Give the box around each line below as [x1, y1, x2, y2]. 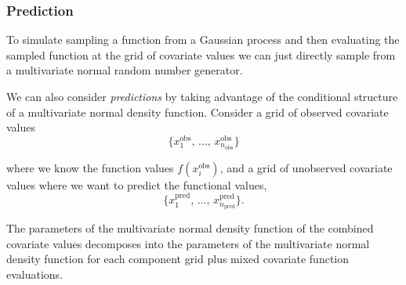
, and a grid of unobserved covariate [219, 159, 393, 175]
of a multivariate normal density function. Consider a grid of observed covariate [6, 103, 389, 120]
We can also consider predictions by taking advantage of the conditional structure [6, 88, 398, 104]
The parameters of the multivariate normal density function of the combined [6, 219, 374, 236]
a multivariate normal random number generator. [6, 62, 243, 78]
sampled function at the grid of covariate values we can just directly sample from [6, 46, 396, 63]
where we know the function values [6, 159, 174, 175]
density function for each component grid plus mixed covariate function [6, 251, 350, 267]
